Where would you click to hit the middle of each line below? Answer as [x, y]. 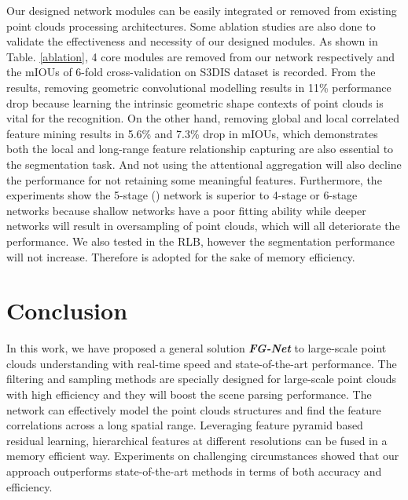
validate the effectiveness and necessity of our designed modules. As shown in [192, 41]
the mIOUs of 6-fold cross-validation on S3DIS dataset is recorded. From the [191, 72]
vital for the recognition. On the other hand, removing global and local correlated [203, 118]
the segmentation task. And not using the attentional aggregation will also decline [204, 164]
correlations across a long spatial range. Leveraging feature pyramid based [185, 425]
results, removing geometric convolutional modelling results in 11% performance [199, 87]
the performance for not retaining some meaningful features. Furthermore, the [194, 179]
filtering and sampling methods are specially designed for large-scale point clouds [202, 379]
